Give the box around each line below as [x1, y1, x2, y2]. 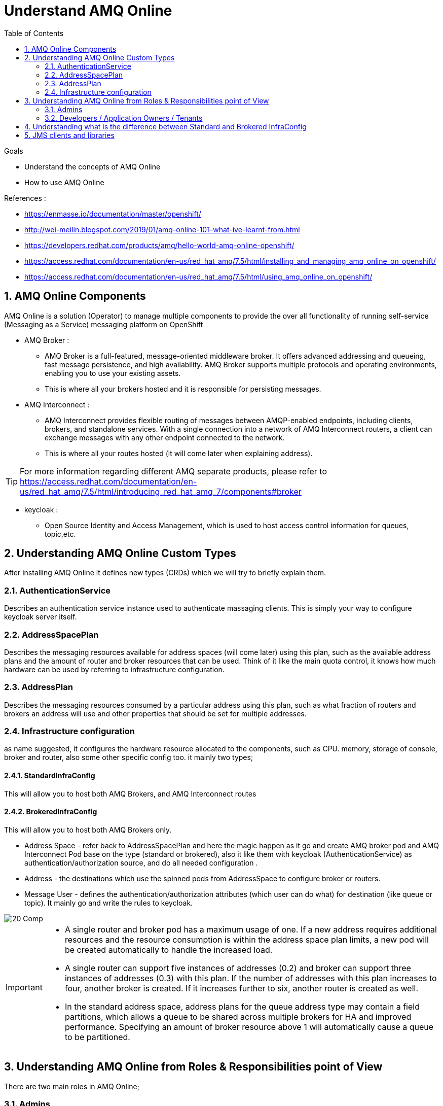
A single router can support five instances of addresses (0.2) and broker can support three [64, 962, 411, 973]
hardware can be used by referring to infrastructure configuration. [4, 665, 225, 674]
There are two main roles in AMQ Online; [4, 1082, 139, 1091]
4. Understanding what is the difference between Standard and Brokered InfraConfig [24, 122, 307, 131]
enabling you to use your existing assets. [45, 368, 181, 377]
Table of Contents [4, 28, 64, 38]
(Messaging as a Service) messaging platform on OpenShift [4, 320, 203, 329]
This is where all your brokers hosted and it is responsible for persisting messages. [45, 384, 321, 393]
